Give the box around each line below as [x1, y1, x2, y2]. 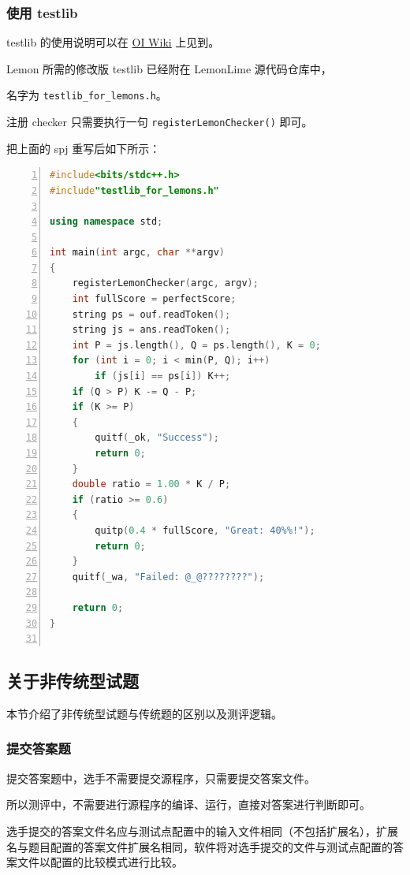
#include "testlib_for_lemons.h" [50, 184, 219, 196]
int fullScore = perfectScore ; [72, 293, 237, 305]
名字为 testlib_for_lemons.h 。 [6, 87, 167, 103]
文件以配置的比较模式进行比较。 [17, 854, 183, 870]
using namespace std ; [50, 216, 163, 228]
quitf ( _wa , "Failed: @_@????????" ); [72, 571, 265, 583]
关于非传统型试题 [6, 668, 139, 693]
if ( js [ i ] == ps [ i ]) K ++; [95, 370, 231, 382]
